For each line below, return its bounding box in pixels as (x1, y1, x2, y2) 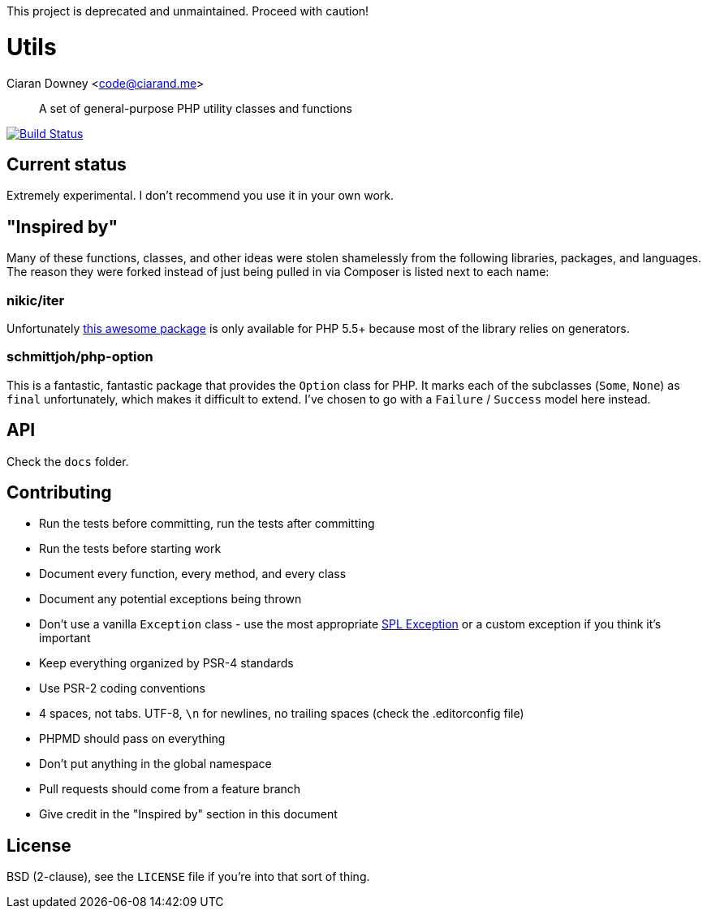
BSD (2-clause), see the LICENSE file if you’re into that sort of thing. (6, 870, 370, 884)
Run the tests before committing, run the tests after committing (39, 516, 375, 531)
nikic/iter (6, 291, 65, 309)
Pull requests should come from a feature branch (39, 782, 301, 796)
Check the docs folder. (6, 454, 129, 468)
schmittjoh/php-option (6, 348, 153, 365)
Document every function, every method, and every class (39, 567, 347, 581)
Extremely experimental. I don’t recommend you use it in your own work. (6, 188, 394, 203)
